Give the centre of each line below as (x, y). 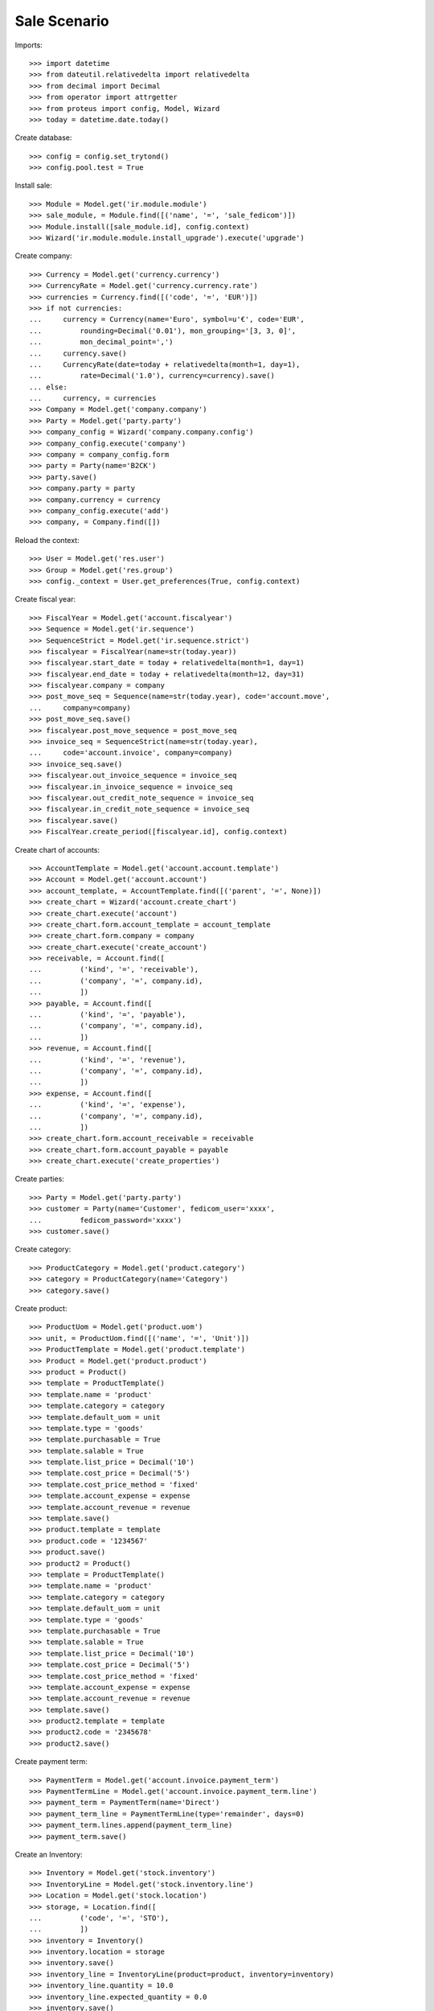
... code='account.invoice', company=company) (131, 753)
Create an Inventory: (49, 1854)
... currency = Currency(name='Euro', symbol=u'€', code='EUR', (167, 319)
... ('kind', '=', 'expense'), (108, 1105)
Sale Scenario (62, 21)
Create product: (41, 1308)
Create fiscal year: (45, 599)
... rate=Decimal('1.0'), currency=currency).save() (152, 376)
